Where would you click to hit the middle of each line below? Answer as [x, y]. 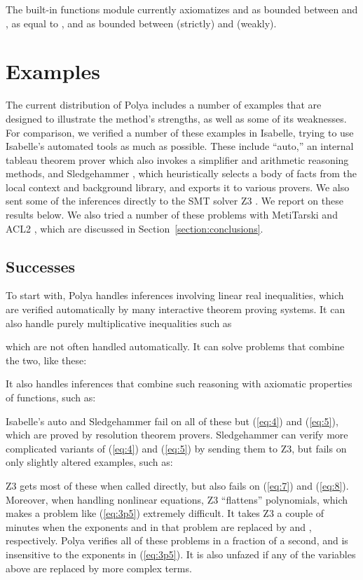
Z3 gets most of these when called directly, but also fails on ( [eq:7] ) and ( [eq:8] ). [177, 485]
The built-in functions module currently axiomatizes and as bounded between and [182, 9]
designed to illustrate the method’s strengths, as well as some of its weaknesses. [176, 118]
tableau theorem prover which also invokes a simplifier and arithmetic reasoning [177, 159]
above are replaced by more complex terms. [99, 568]
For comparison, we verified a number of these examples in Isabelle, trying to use [180, 132]
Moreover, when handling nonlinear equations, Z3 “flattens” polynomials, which [177, 499]
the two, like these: [46, 360]
